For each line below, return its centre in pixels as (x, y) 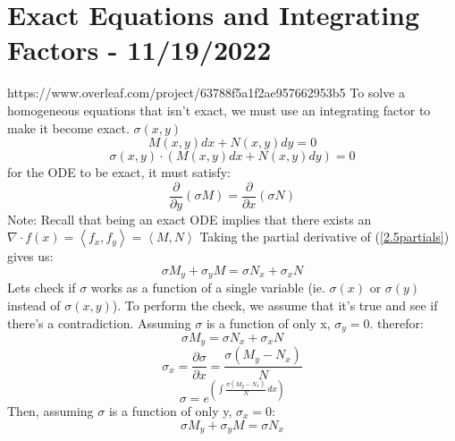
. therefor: (396, 322)
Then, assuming (51, 411)
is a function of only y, (170, 411)
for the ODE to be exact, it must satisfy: (119, 172)
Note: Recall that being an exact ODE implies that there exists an (190, 219)
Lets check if (42, 288)
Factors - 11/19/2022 (139, 50)
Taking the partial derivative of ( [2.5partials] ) (324, 237)
